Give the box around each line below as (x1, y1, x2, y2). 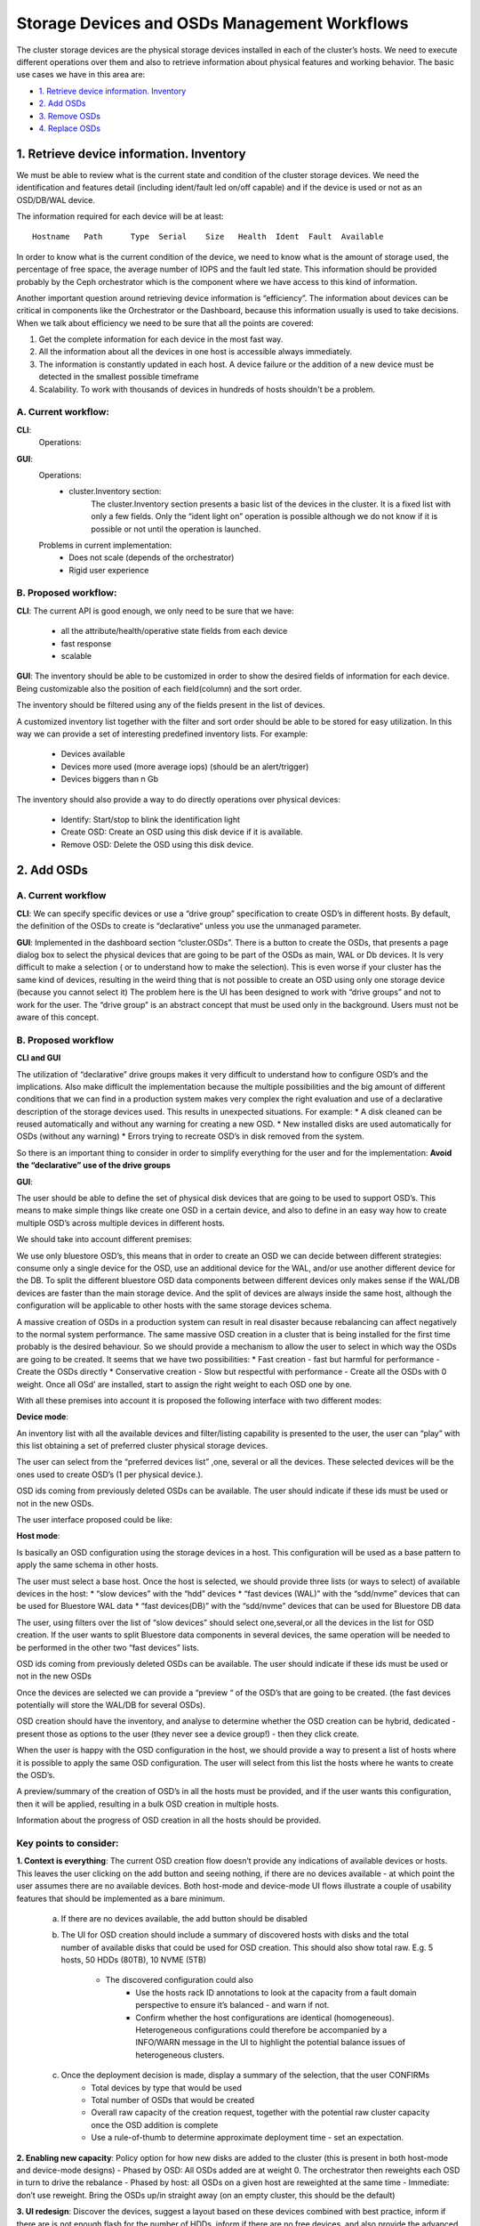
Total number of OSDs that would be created (91, 2095, 255, 2105)
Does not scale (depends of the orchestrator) (68, 552, 235, 563)
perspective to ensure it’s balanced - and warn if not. (135, 2000, 330, 2011)
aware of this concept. (16, 1011, 100, 1022)
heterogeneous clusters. (135, 2049, 226, 2060)
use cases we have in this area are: (16, 69, 146, 80)
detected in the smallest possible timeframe (38, 371, 199, 382)
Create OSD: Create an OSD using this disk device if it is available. (60, 826, 303, 837)
